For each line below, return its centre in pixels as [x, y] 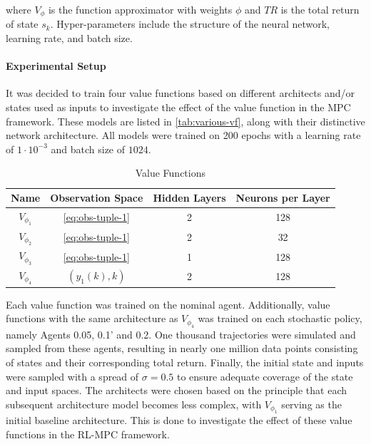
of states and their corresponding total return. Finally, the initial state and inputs [185, 362]
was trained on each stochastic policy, [280, 318]
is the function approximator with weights [140, 9]
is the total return [320, 9]
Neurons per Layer [283, 197]
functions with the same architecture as [92, 318]
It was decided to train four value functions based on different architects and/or [180, 93]
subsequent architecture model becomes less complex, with [134, 404]
